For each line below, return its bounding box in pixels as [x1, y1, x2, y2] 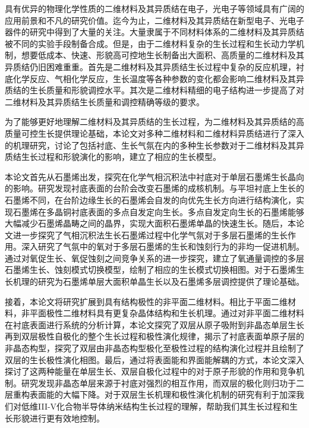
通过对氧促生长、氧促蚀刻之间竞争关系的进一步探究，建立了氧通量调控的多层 [5, 251, 304, 264]
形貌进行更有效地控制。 [12, 411, 105, 424]
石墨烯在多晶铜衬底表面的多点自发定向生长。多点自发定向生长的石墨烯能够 [12, 205, 304, 218]
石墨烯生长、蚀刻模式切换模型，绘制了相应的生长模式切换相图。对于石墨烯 [5, 263, 296, 276]
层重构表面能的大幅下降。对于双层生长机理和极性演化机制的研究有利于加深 [5, 388, 296, 401]
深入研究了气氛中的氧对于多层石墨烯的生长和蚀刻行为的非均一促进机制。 [21, 240, 304, 253]
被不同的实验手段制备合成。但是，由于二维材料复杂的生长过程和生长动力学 [5, 37, 296, 49]
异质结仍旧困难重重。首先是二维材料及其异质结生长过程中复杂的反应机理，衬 [5, 60, 304, 73]
